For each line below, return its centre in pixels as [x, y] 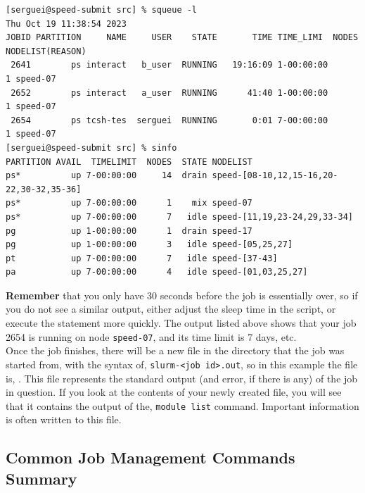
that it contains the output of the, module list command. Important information [182, 405]
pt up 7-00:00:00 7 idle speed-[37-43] [142, 258]
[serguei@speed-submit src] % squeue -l [102, 10]
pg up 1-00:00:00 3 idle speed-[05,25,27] [149, 245]
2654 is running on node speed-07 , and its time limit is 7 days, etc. [151, 336]
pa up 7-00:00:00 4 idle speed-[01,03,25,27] [157, 272]
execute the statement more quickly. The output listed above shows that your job [181, 323]
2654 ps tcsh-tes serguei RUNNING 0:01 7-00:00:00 [169, 120]
